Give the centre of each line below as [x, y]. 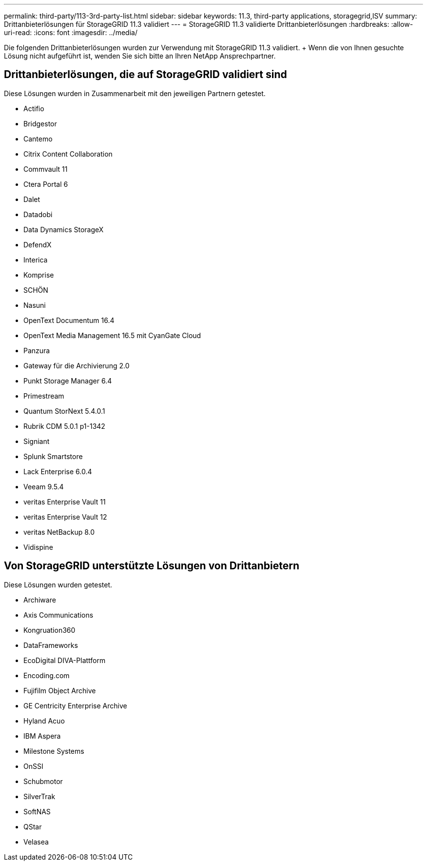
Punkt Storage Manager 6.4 [68, 381]
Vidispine [38, 547]
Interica [36, 260]
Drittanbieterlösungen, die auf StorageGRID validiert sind [146, 75]
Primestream [44, 396]
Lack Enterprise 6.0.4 [58, 471]
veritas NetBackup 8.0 [59, 532]
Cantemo [38, 139]
